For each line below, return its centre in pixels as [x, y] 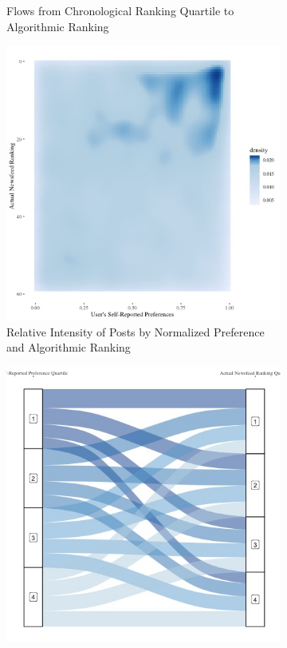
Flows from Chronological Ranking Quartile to [120, 10]
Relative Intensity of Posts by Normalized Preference [136, 331]
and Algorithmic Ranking [69, 347]
